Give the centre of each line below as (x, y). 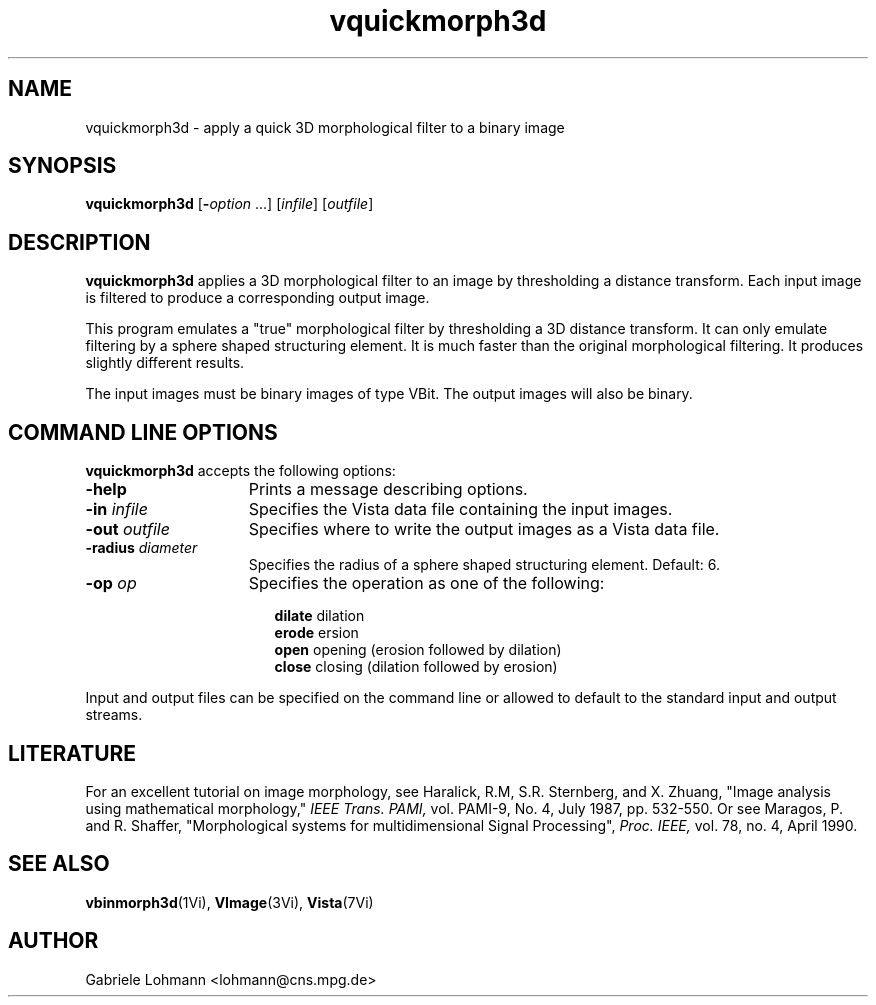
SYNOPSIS (62, 166)
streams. (114, 715)
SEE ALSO (59, 864)
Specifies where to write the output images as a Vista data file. (484, 529)
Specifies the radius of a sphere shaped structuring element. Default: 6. (484, 565)
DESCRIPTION (79, 242)
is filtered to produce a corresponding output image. (257, 298)
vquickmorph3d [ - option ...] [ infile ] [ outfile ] (229, 204)
